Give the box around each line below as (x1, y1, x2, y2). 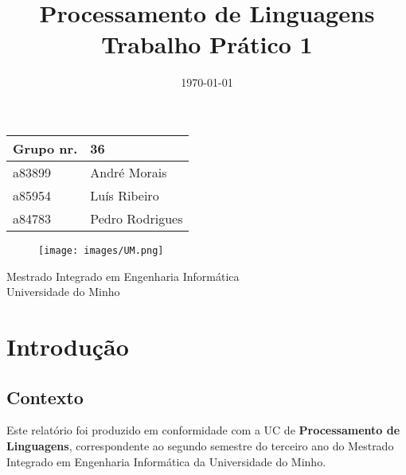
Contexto (6, 384, 84, 409)
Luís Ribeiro (90, 185, 159, 204)
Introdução (6, 329, 129, 362)
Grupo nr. (13, 138, 78, 158)
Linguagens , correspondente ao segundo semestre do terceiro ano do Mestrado (6, 437, 394, 454)
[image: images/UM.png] (38, 244, 164, 256)
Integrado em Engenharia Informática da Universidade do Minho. (6, 453, 326, 469)
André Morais (90, 162, 167, 181)
